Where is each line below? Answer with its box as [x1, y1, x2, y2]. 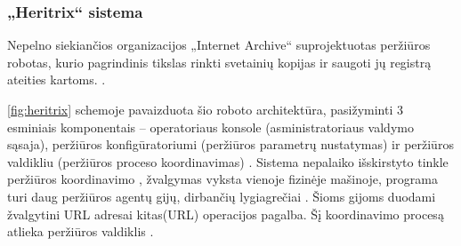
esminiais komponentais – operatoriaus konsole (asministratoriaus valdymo [7, 117, 414, 136]
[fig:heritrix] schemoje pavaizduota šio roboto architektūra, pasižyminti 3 [7, 100, 403, 118]
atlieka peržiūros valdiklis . [7, 222, 154, 241]
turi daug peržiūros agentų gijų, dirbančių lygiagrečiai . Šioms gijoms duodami [7, 186, 436, 205]
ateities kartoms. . [7, 70, 106, 89]
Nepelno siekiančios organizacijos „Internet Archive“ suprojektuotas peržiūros [7, 36, 431, 54]
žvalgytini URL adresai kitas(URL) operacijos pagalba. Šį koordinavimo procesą [7, 204, 444, 223]
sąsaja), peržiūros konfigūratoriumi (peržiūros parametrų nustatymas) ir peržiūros [7, 135, 454, 154]
